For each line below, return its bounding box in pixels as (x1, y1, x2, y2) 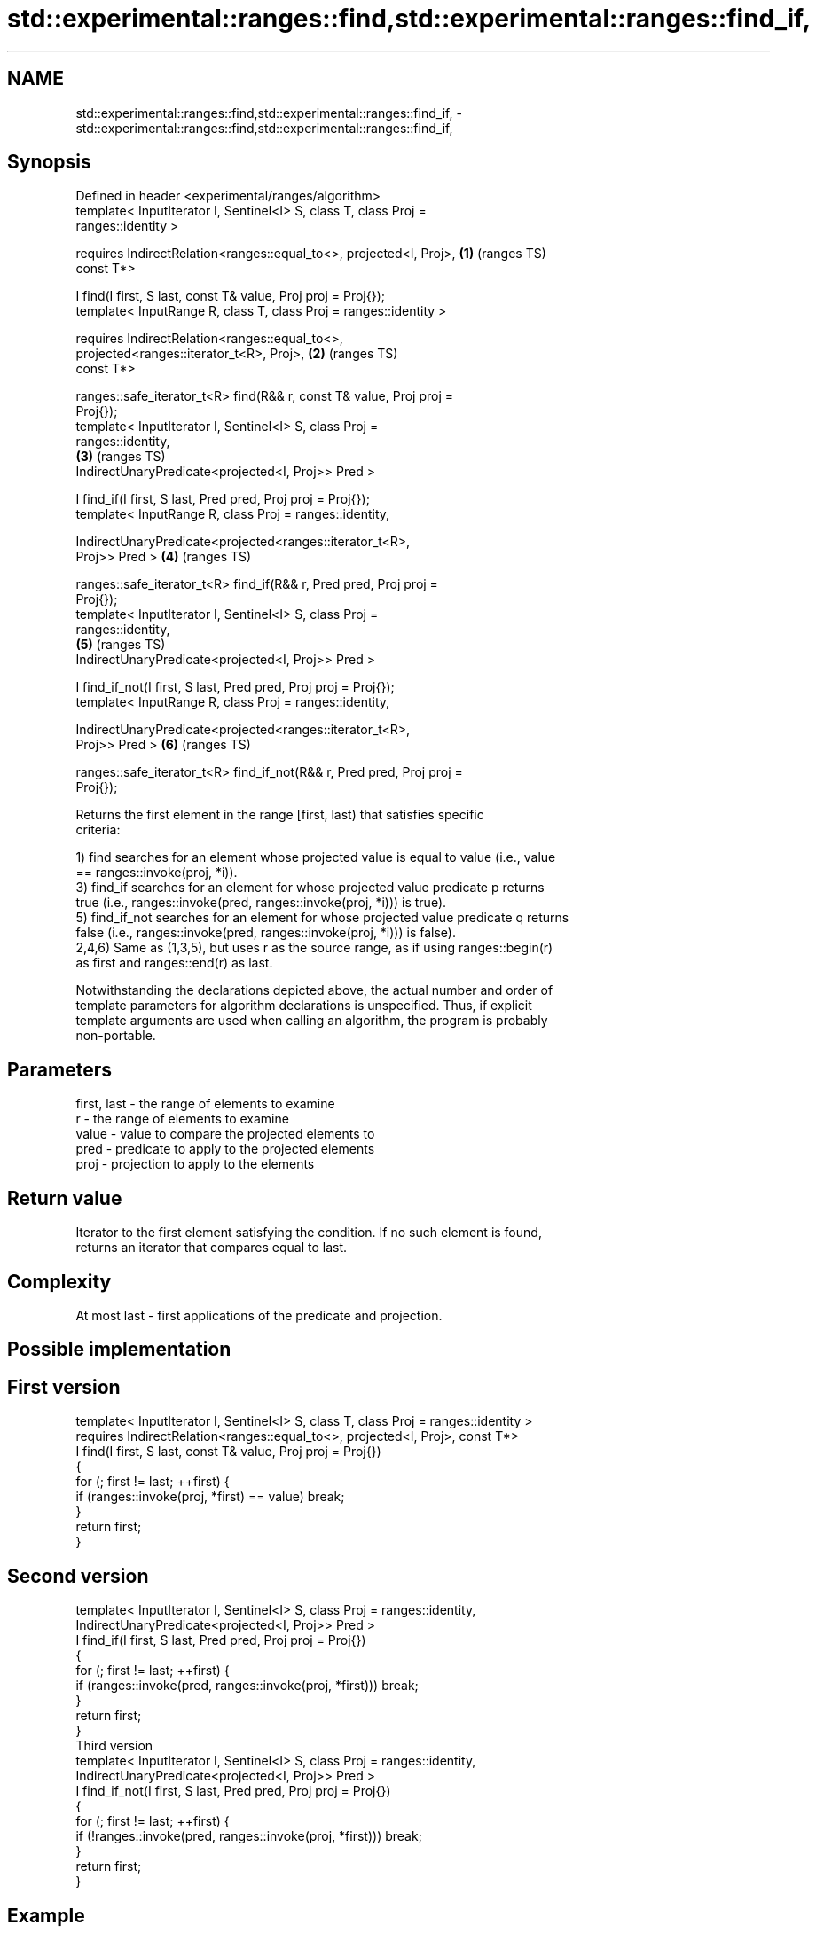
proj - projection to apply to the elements (75, 1156, 315, 1172)
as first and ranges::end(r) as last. (75, 955, 273, 971)
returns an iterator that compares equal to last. (75, 1240, 348, 1256)
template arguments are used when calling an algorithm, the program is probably (75, 1013, 548, 1029)
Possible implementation (7, 1338, 231, 1361)
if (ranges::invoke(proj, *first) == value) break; (75, 1489, 345, 1505)
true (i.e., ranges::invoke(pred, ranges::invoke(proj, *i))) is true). (75, 895, 447, 911)
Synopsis (7, 151, 91, 174)
